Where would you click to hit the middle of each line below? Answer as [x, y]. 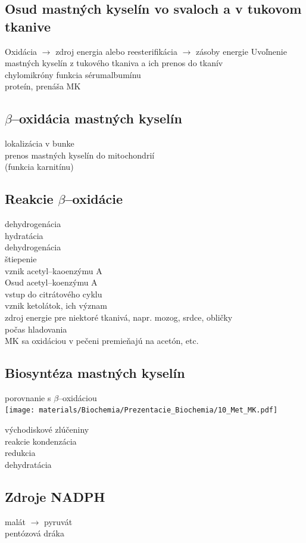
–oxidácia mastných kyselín [97, 118]
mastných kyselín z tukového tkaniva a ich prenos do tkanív [114, 63]
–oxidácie [94, 199]
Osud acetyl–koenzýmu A [51, 282]
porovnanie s [28, 397]
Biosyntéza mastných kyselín [95, 373]
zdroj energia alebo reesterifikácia [116, 51]
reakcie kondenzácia [41, 441]
